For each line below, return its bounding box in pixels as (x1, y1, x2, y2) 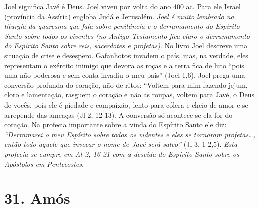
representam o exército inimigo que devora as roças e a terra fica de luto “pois (4, 60, 244, 70)
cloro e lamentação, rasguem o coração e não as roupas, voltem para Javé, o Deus (4, 89, 254, 100)
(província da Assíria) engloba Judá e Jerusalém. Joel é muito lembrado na (4, 11, 234, 21)
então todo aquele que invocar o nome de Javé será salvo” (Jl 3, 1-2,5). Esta (4, 139, 238, 149)
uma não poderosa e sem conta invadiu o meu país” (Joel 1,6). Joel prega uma (4, 70, 245, 80)
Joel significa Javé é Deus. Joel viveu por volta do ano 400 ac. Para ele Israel (4, 1, 241, 11)
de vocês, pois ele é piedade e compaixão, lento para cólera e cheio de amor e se (4, 99, 248, 110)
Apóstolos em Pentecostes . (4, 158, 84, 169)
